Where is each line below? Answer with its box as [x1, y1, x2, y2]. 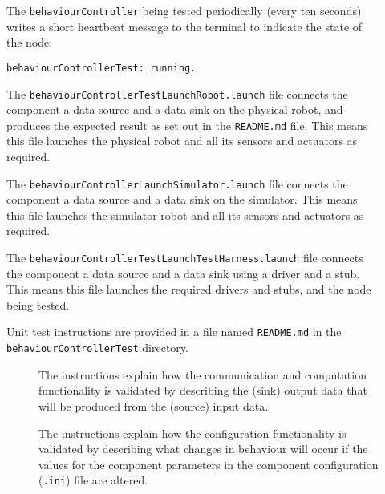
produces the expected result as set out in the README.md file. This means [6, 116, 368, 133]
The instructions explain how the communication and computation [38, 366, 367, 383]
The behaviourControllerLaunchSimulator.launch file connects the [6, 175, 348, 192]
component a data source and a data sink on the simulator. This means [6, 191, 358, 208]
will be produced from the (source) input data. [38, 397, 269, 414]
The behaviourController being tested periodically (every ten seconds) [6, 2, 362, 18]
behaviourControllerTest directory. [6, 339, 188, 356]
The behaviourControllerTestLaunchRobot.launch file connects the [6, 85, 348, 102]
